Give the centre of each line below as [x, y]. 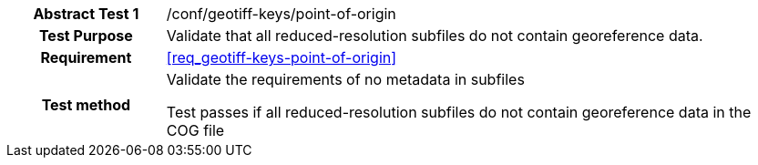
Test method [86, 105]
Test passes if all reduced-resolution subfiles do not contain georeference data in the [459, 112]
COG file [195, 130]
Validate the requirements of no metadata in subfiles [345, 79]
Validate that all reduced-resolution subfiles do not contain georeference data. [435, 36]
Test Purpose [86, 36]
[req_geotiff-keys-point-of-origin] [282, 57]
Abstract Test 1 [86, 14]
